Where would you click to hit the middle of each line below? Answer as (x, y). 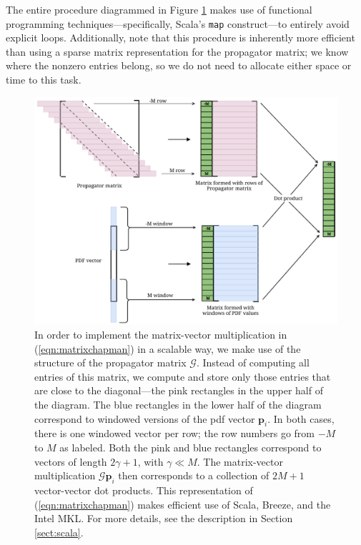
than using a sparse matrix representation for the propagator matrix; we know (177, 51)
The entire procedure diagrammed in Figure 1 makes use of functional (159, 9)
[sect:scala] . (59, 532)
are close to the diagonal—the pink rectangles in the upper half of (179, 390)
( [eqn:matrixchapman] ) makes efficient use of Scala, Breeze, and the (183, 504)
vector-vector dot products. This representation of (144, 490)
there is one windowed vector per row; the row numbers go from (174, 433)
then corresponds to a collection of (194, 475)
